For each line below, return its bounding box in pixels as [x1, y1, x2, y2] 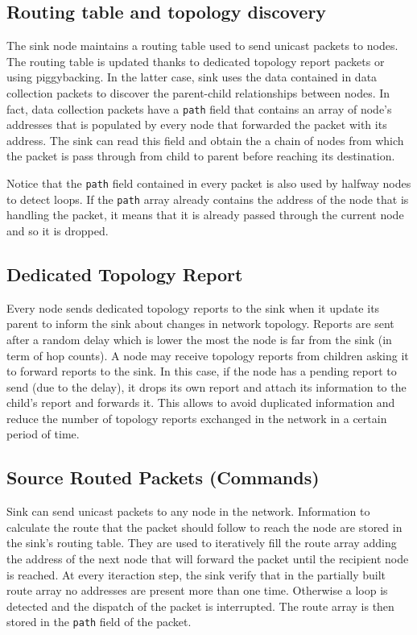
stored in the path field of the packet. [6, 613, 192, 630]
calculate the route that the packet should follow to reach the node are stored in [6, 518, 403, 535]
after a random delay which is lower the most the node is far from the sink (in [6, 330, 392, 347]
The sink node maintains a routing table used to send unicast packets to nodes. [6, 37, 398, 54]
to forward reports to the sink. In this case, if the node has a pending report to [6, 363, 397, 380]
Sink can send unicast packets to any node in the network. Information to [6, 503, 370, 520]
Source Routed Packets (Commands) [6, 465, 320, 490]
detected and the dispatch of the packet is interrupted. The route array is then [6, 597, 394, 614]
